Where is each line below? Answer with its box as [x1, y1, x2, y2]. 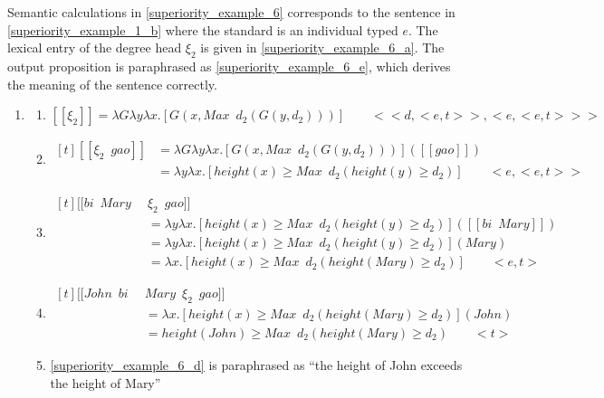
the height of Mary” [50, 373, 161, 392]
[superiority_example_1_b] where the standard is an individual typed [7, 20, 398, 39]
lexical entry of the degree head [7, 38, 182, 57]
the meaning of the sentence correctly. [7, 74, 217, 93]
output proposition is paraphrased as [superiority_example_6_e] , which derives [7, 56, 451, 75]
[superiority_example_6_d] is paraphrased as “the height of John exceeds [50, 355, 463, 374]
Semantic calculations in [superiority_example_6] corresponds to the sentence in [7, 3, 455, 21]
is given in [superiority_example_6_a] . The [200, 38, 445, 57]
